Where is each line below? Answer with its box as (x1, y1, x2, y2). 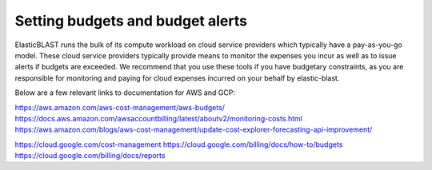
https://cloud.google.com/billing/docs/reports (14, 151, 166, 160)
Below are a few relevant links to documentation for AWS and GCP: (14, 88, 236, 97)
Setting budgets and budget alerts (14, 12, 248, 30)
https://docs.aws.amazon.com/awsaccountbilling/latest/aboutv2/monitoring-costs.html (14, 113, 303, 123)
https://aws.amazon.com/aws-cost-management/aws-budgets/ (14, 102, 226, 112)
